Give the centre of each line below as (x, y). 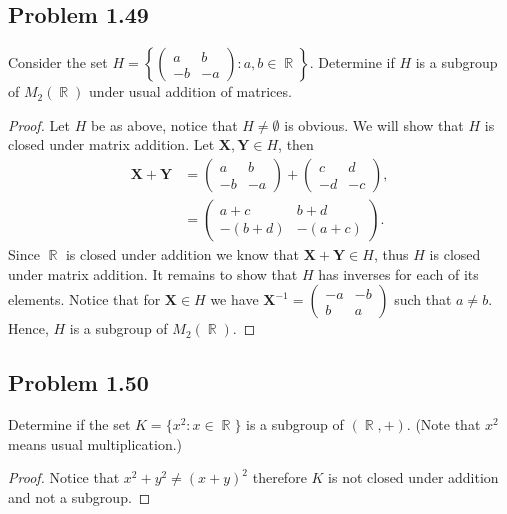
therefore (279, 477)
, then (296, 144)
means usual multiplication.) (95, 443)
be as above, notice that (164, 124)
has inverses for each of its (398, 273)
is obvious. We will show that (374, 124)
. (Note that (443, 424)
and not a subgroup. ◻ (79, 496)
